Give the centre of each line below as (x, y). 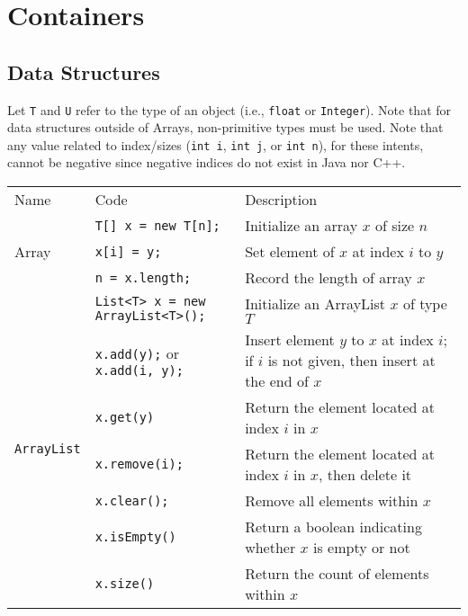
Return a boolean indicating (333, 527)
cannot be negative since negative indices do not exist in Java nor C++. (207, 162)
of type (425, 304)
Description (281, 200)
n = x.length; (143, 277)
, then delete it (365, 475)
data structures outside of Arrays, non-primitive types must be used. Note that (225, 127)
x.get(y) (125, 418)
